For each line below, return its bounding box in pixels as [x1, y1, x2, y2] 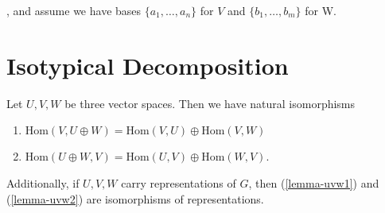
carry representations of [121, 174, 236, 191]
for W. [305, 2, 336, 18]
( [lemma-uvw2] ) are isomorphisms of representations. [6, 190, 264, 207]
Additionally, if [6, 174, 80, 191]
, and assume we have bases [6, 2, 142, 18]
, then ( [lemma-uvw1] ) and [248, 174, 379, 191]
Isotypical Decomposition [6, 48, 289, 81]
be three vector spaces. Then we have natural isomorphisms [64, 95, 356, 111]
